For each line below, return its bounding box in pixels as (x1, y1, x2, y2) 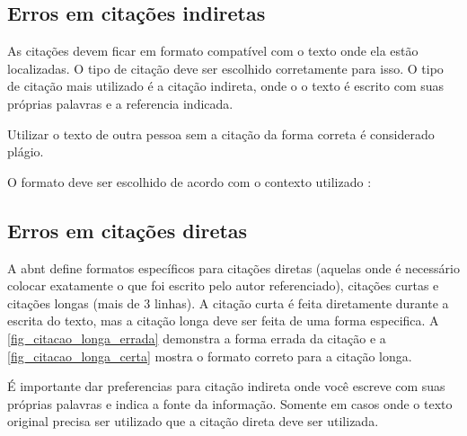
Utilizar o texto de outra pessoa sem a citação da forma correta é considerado (7, 124, 435, 143)
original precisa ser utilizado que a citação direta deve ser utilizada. (7, 412, 379, 431)
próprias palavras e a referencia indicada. (7, 93, 233, 112)
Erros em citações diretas (7, 216, 248, 244)
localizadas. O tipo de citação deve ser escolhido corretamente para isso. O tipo (7, 58, 444, 77)
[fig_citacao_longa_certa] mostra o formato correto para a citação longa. (7, 346, 412, 365)
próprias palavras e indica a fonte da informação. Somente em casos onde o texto (7, 394, 453, 413)
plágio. (7, 142, 44, 161)
